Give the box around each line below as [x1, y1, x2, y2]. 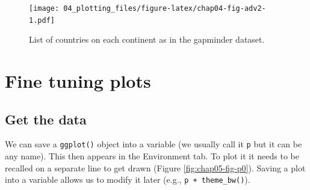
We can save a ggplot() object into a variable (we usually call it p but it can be [5, 138, 302, 150]
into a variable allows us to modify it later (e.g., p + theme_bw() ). [5, 173, 250, 186]
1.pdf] [29, 16, 55, 25]
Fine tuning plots [5, 69, 151, 93]
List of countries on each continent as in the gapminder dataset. [29, 33, 265, 46]
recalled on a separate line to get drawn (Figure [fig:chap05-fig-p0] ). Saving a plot [5, 161, 306, 174]
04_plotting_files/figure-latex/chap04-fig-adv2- [63, 4, 266, 13]
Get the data [5, 109, 87, 128]
